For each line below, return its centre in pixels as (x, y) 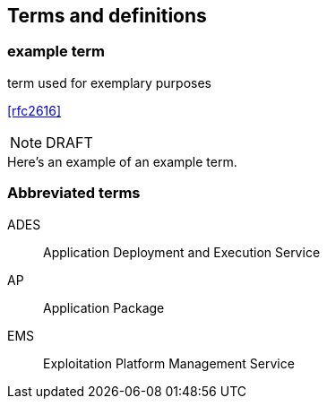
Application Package (104, 307)
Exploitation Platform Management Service (169, 363)
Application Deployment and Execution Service (182, 252)
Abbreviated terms (74, 193)
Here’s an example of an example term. (122, 161)
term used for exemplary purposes (109, 82)
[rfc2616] (34, 110)
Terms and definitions (107, 16)
